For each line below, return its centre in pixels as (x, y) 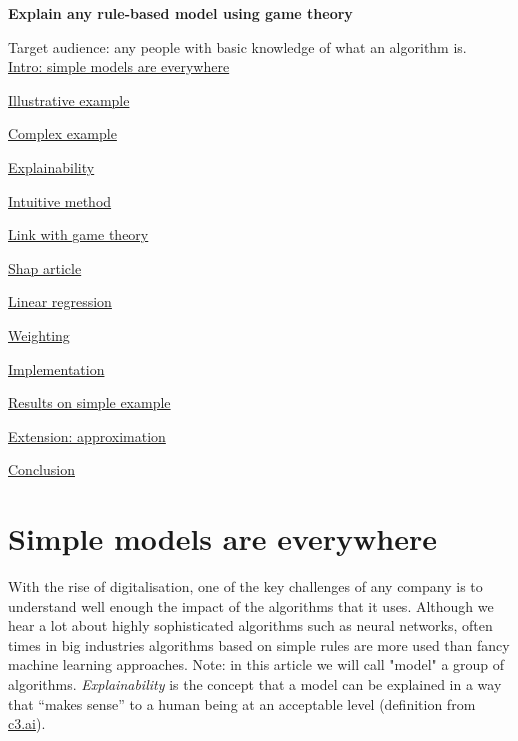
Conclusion (41, 469)
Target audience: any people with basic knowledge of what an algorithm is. (237, 46)
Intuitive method (60, 200)
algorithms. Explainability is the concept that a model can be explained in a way (255, 684)
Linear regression (60, 301)
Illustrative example (69, 99)
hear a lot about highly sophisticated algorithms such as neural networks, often (250, 625)
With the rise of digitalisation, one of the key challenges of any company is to (245, 586)
